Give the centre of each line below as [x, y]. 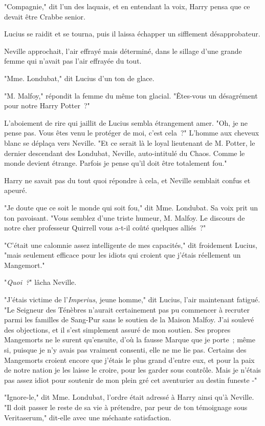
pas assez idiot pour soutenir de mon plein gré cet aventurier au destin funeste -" [131, 380]
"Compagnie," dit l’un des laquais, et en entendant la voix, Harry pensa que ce [127, 6]
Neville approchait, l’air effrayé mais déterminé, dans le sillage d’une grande [123, 51]
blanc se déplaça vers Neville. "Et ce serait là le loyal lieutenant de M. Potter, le [130, 142]
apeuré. [16, 190]
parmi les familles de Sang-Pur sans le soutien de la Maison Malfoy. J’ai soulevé [129, 319]
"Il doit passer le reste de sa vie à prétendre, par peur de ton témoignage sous [126, 407]
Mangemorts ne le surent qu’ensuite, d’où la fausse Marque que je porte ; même [130, 340]
